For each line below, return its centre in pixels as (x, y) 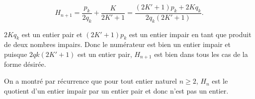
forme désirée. (25, 64)
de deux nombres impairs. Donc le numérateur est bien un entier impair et (118, 44)
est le (220, 81)
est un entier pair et (52, 34)
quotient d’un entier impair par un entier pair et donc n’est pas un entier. (116, 90)
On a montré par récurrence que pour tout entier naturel (90, 81)
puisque (16, 54)
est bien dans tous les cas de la (201, 54)
